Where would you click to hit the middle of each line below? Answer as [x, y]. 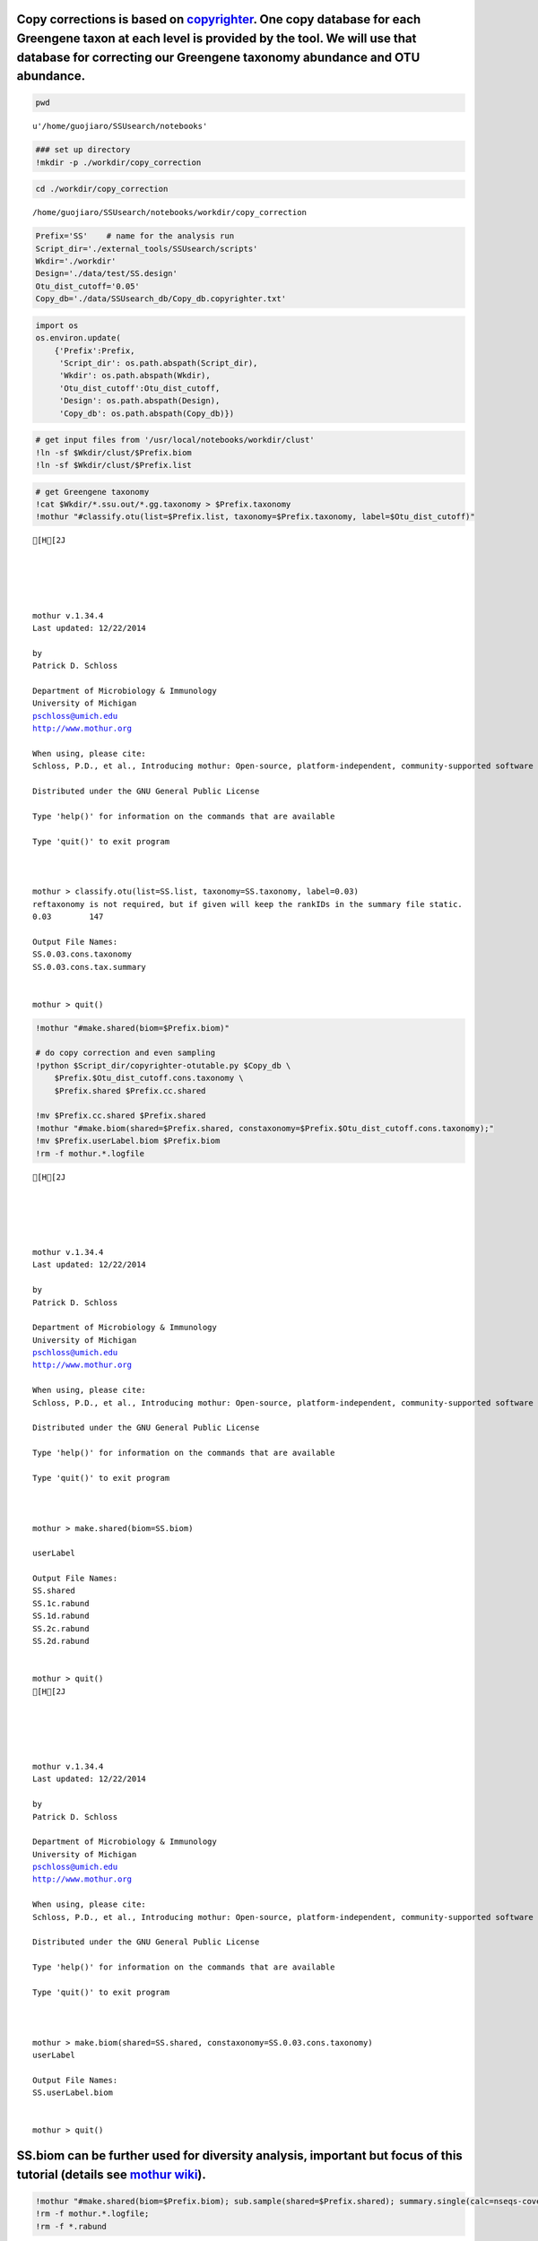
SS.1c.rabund [61, 1603]
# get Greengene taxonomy [92, 492]
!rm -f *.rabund [71, 2226]
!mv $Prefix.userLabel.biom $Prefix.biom [128, 1141]
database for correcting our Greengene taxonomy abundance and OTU [218, 57]
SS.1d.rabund [61, 1616]
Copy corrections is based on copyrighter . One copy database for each [219, 19]
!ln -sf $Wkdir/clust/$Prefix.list [113, 465]
